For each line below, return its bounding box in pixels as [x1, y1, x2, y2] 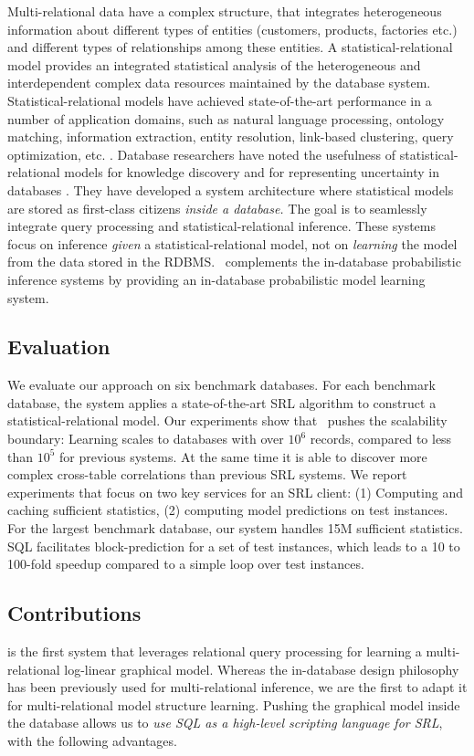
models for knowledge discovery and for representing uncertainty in [64, 163, 440, 182]
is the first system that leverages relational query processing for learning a [7, 642, 422, 661]
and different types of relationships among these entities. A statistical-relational [7, 37, 453, 57]
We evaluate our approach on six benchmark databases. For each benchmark [7, 375, 436, 394]
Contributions [7, 599, 142, 627]
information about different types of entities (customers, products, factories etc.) [7, 19, 458, 38]
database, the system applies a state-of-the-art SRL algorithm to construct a [7, 393, 437, 412]
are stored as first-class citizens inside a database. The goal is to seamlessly [7, 198, 427, 217]
